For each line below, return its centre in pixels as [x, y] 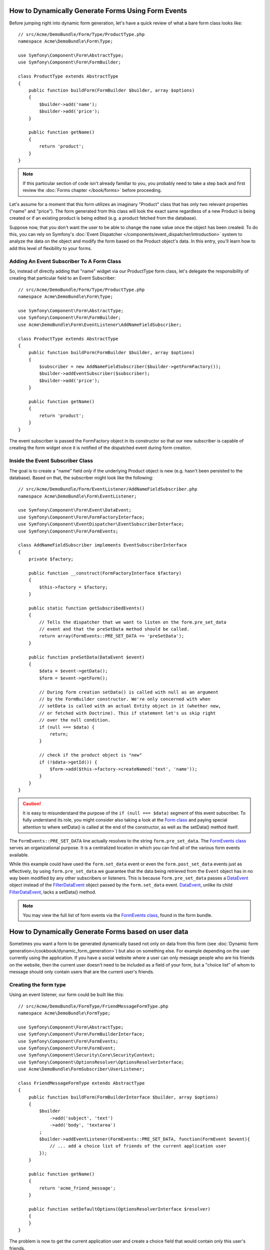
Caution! [32, 804]
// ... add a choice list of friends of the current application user [138, 1146]
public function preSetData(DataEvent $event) [86, 657]
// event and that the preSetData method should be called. [114, 629]
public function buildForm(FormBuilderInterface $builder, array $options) [123, 1097]
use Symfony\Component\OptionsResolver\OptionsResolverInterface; [101, 1062]
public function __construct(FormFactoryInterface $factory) [105, 573]
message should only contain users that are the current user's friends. [82, 972]
